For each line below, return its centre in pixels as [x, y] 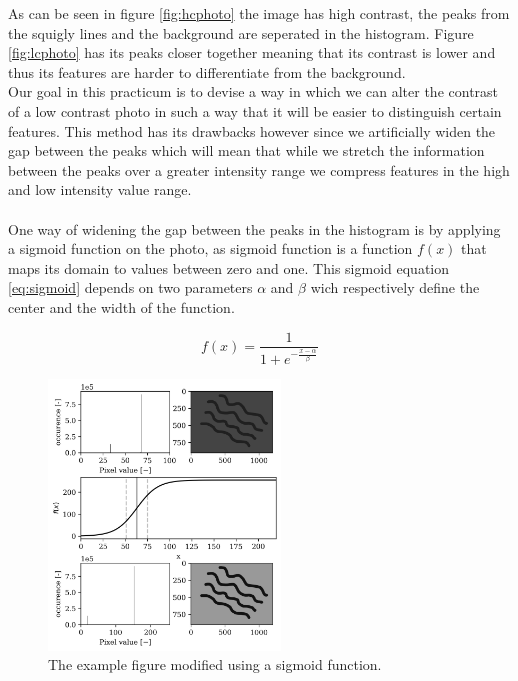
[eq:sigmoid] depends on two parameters [130, 287]
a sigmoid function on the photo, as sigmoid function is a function [210, 248]
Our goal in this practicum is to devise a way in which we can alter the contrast [253, 91]
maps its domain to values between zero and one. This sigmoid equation [228, 267]
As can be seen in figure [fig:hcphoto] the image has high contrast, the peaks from [259, 13]
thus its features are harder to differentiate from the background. [207, 71]
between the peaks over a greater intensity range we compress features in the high [259, 169]
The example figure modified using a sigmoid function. [215, 664]
